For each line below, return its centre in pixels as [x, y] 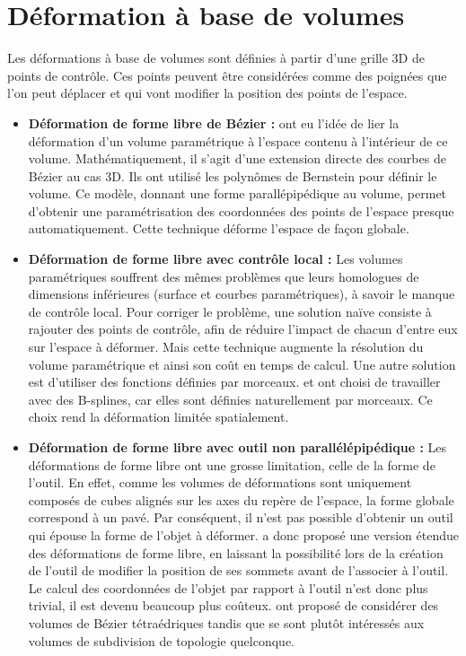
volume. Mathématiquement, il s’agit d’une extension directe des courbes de [237, 158]
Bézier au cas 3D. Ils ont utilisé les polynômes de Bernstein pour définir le [233, 175]
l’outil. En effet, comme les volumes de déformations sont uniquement [220, 482]
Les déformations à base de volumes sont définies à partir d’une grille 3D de [216, 58]
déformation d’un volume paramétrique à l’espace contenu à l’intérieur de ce [238, 140]
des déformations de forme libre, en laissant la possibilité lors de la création [236, 552]
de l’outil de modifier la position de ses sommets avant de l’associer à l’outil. [238, 570]
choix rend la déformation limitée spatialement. [158, 417]
